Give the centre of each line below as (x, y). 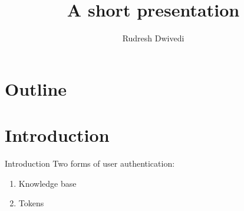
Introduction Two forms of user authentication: (90, 163)
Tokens (31, 203)
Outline (36, 88)
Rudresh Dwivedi (153, 38)
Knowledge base (47, 183)
